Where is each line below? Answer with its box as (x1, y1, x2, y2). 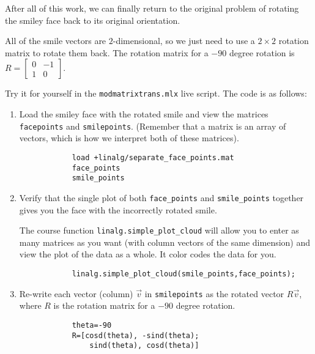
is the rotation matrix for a (53, 299, 155, 312)
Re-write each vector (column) (19, 287, 133, 300)
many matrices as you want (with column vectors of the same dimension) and (19, 235, 311, 248)
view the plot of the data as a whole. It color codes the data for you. (19, 248, 276, 260)
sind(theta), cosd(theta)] (89, 341, 199, 350)
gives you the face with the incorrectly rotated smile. (19, 203, 217, 216)
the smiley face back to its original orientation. (5, 13, 180, 26)
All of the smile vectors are (5, 34, 106, 47)
